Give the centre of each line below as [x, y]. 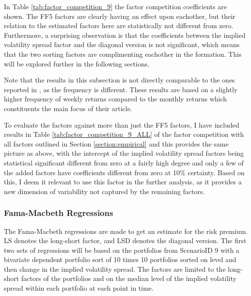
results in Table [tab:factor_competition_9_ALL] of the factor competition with [124, 134]
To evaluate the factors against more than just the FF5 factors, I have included [122, 124]
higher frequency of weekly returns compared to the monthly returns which [116, 99]
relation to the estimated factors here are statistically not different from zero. [119, 25]
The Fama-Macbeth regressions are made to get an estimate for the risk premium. [126, 231]
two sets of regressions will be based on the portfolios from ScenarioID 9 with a [122, 250]
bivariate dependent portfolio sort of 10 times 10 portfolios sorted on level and [120, 259]
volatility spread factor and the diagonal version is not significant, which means [122, 44]
